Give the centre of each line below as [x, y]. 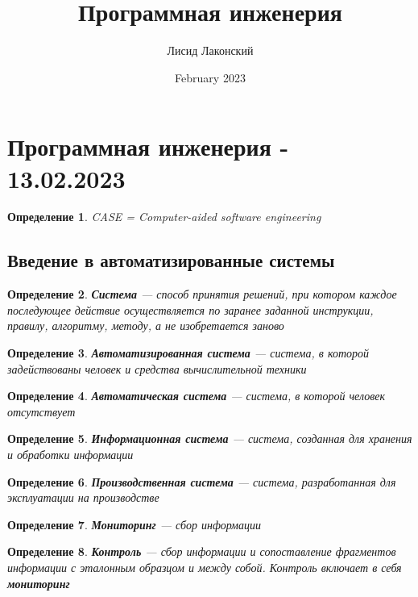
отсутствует [41, 411]
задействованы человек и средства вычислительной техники [157, 368]
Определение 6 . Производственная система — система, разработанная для [202, 481]
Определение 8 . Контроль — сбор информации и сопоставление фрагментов [202, 551]
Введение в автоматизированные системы [171, 260]
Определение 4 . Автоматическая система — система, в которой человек [197, 396]
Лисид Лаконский [210, 50]
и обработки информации [70, 454]
